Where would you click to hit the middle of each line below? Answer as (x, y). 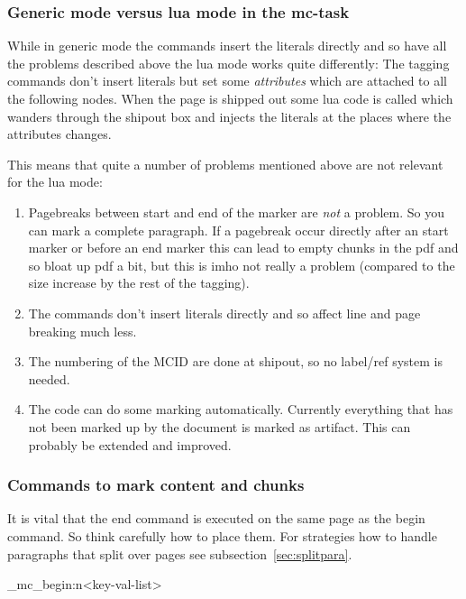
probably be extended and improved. (130, 444)
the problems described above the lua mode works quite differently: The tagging (228, 63)
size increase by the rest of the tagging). (139, 283)
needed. (49, 378)
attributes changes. (59, 134)
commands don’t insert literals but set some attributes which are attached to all (228, 81)
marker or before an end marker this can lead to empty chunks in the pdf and (243, 248)
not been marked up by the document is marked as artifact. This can (219, 426)
